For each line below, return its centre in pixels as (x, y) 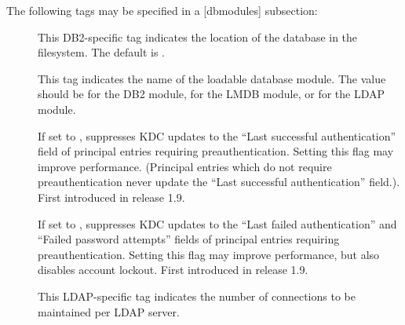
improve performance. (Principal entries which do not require (185, 166)
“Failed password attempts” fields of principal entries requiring (189, 239)
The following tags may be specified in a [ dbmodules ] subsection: (162, 10)
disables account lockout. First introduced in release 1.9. (173, 270)
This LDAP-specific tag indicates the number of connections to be (197, 296)
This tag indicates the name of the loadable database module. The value (212, 78)
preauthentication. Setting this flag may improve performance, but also (209, 254)
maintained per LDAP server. (109, 311)
